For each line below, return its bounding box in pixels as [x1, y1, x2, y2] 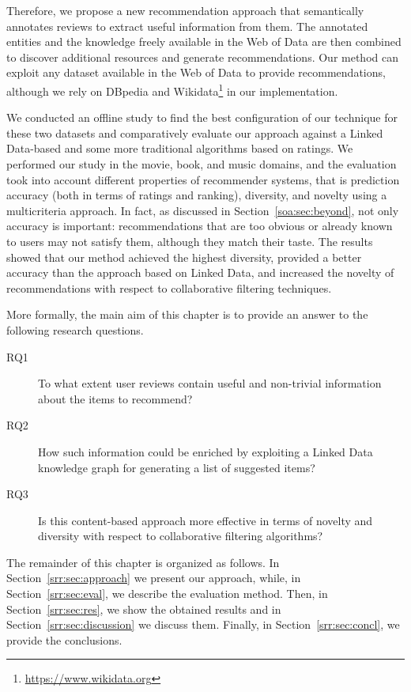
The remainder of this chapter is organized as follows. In [6, 554, 280, 570]
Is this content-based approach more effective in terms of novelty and [38, 512, 373, 528]
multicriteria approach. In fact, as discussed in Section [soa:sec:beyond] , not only [6, 202, 399, 218]
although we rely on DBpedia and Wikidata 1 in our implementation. [6, 80, 338, 99]
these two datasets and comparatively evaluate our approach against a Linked [6, 124, 383, 141]
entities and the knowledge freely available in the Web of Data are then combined [6, 33, 402, 50]
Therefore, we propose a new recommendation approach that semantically [6, 2, 364, 18]
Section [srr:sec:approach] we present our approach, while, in [6, 569, 301, 586]
